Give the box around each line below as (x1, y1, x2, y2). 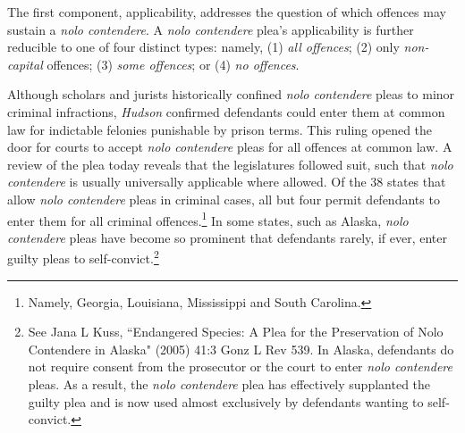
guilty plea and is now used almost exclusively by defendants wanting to (28, 392, 424, 411)
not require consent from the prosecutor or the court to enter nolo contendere (28, 357, 452, 376)
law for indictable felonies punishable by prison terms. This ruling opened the (7, 120, 433, 138)
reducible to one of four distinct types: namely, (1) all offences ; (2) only (7, 37, 400, 56)
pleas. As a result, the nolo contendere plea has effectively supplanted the (28, 375, 431, 393)
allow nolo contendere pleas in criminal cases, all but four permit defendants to (7, 189, 440, 208)
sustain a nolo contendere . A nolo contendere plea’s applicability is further (7, 20, 414, 38)
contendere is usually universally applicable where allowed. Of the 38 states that (7, 172, 446, 191)
